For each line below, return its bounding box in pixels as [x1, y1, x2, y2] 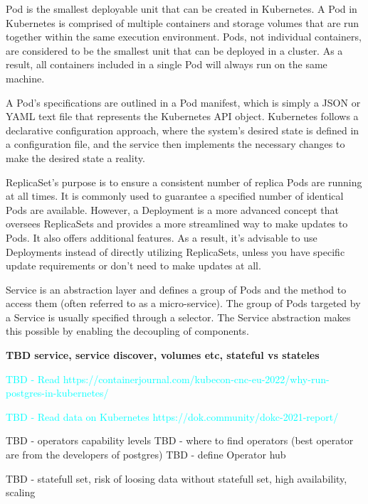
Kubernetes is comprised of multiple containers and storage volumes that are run [6, 15, 359, 30]
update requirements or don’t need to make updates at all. [6, 258, 261, 273]
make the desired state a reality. [6, 150, 145, 165]
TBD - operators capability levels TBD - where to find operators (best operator [6, 433, 354, 448]
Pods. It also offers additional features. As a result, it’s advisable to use [6, 230, 317, 245]
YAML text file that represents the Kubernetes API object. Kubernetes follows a [6, 109, 359, 124]
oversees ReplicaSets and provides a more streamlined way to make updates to [6, 216, 348, 231]
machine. [6, 70, 45, 85]
